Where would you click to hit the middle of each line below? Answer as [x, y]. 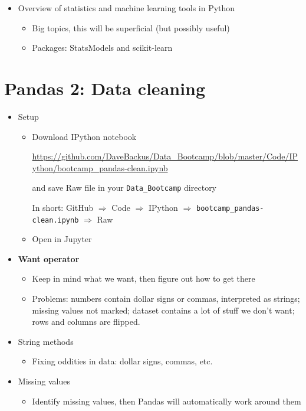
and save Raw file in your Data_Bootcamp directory [124, 187]
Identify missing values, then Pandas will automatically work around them [167, 401]
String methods [46, 341]
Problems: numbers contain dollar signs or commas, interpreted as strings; [166, 299]
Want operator [49, 258]
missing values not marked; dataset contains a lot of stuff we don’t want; [163, 310]
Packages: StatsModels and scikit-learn [102, 48]
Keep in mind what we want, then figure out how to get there [144, 278]
